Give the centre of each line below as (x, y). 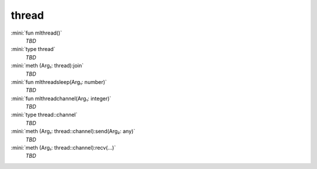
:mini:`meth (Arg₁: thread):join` (47, 66)
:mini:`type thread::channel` (44, 115)
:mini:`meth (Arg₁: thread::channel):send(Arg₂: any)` (73, 131)
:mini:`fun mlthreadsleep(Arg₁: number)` (59, 82)
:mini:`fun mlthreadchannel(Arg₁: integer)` (61, 98)
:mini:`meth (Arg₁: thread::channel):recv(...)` (63, 148)
